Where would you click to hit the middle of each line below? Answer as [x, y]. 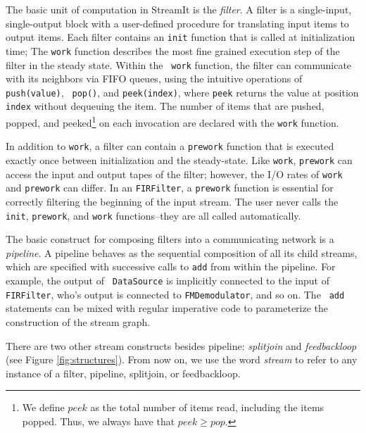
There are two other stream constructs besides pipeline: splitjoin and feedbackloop [181, 345]
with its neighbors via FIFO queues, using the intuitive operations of [154, 79]
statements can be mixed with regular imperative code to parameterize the [167, 308]
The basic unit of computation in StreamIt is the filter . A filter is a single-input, [179, 9]
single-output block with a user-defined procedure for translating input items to [177, 23]
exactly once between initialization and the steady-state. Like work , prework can [179, 160]
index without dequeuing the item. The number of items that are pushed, [165, 106]
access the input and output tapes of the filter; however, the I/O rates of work [174, 174]
